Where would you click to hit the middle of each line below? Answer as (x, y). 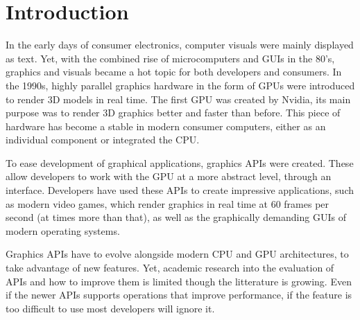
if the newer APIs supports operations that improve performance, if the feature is (179, 295)
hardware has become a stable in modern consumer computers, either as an (166, 126)
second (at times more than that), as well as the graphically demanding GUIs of (176, 217)
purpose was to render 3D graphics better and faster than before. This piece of (173, 113)
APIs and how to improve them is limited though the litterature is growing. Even (179, 281)
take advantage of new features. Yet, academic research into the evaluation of (170, 268)
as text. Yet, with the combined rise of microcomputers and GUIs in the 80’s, (170, 58)
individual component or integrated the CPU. (103, 140)
